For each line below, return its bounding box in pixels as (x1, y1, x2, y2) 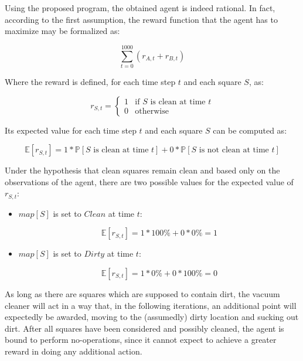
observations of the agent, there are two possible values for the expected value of (5, 175, 294, 188)
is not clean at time (199, 146, 269, 155)
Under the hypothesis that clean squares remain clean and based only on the (5, 164, 280, 176)
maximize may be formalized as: (5, 25, 120, 37)
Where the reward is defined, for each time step (5, 75, 176, 87)
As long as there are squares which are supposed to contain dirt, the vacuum (5, 287, 280, 299)
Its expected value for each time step (5, 124, 137, 136)
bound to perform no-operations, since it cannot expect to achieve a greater (5, 333, 277, 346)
